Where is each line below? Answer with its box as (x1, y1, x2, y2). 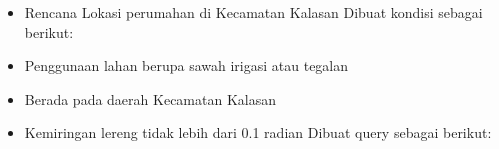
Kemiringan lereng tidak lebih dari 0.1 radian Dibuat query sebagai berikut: (24, 122, 492, 143)
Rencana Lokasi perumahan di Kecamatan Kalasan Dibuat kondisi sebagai (24, 2, 483, 22)
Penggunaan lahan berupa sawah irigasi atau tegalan (24, 55, 349, 76)
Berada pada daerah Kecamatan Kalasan (24, 88, 276, 109)
